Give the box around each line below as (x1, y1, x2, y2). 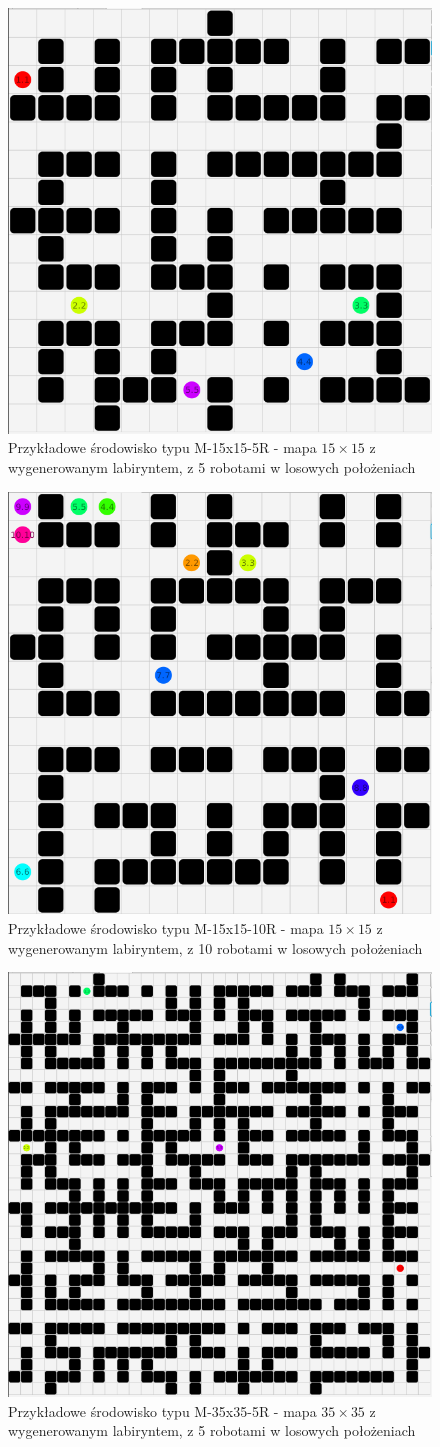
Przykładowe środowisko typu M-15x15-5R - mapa (8, 437, 317, 458)
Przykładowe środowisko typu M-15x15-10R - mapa (8, 917, 324, 938)
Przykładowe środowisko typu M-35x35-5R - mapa (8, 1400, 317, 1421)
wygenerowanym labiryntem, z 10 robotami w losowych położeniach (8, 937, 423, 958)
